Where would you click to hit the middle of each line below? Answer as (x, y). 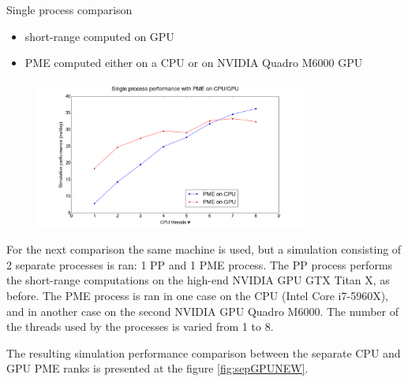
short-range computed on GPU (99, 36)
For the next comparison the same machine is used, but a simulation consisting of (204, 249)
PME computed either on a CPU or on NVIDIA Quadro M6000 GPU (194, 63)
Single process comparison (69, 9)
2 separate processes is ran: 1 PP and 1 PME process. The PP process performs (200, 264)
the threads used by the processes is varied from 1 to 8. (140, 326)
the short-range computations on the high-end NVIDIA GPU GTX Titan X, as (198, 280)
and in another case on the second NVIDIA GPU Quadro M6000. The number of (202, 311)
